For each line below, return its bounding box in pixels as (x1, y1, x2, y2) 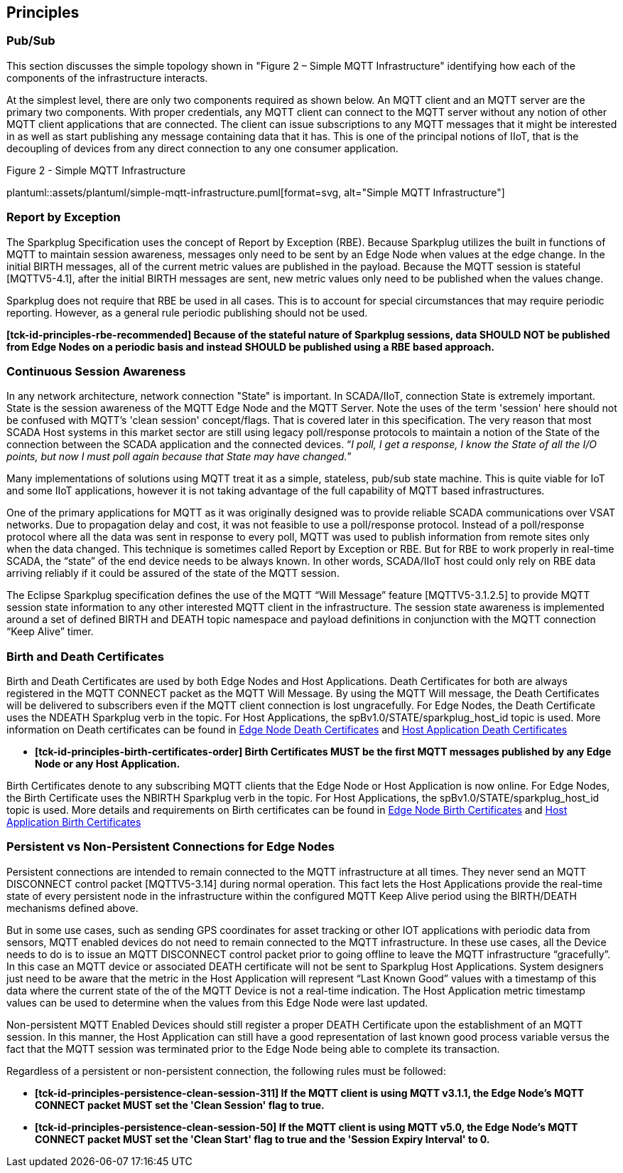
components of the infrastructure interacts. (6, 71, 208, 84)
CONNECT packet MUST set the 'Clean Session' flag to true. (35, 1098, 325, 1111)
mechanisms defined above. (6, 901, 139, 914)
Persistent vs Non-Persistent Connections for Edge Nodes (6, 839, 335, 854)
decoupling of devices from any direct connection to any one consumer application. (6, 142, 399, 154)
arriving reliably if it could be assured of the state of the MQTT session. (6, 567, 340, 580)
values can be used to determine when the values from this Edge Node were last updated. (6, 996, 428, 1009)
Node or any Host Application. (35, 758, 180, 770)
